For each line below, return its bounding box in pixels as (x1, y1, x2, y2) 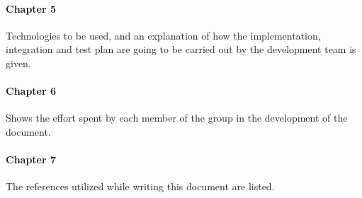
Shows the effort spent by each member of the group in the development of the (6, 110, 348, 125)
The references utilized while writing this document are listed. (6, 179, 275, 194)
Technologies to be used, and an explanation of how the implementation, (6, 28, 321, 42)
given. (6, 55, 31, 70)
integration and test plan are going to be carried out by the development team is (6, 42, 356, 57)
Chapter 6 (6, 83, 57, 98)
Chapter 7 (6, 152, 57, 167)
